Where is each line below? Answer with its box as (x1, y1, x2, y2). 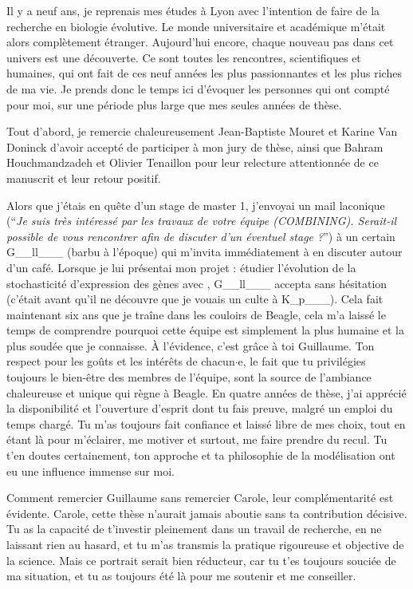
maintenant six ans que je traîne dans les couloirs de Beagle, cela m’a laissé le (6, 306, 386, 322)
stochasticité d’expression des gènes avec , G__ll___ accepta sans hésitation (6, 275, 387, 291)
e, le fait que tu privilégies (238, 353, 366, 370)
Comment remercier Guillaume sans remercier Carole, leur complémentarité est (6, 489, 394, 506)
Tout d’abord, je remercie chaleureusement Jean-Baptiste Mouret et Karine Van (6, 123, 398, 140)
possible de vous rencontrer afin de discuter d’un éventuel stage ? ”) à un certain (6, 227, 395, 244)
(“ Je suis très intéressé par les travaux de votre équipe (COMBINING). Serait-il (6, 212, 397, 229)
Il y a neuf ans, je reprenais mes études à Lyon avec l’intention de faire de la (6, 2, 380, 18)
